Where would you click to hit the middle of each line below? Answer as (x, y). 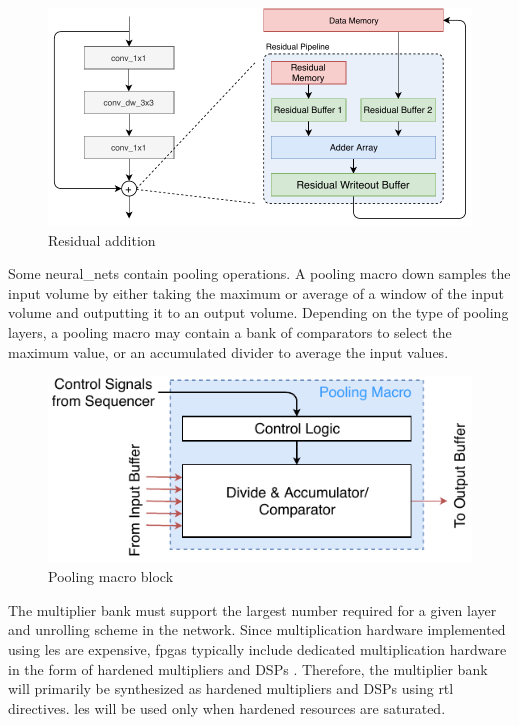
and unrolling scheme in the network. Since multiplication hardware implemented (257, 629)
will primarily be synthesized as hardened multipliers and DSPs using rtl (231, 688)
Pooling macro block (111, 576)
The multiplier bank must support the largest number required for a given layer (252, 609)
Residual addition (102, 239)
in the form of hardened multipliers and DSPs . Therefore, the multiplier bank (248, 668)
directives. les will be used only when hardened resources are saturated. (227, 707)
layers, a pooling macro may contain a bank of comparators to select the (230, 331)
